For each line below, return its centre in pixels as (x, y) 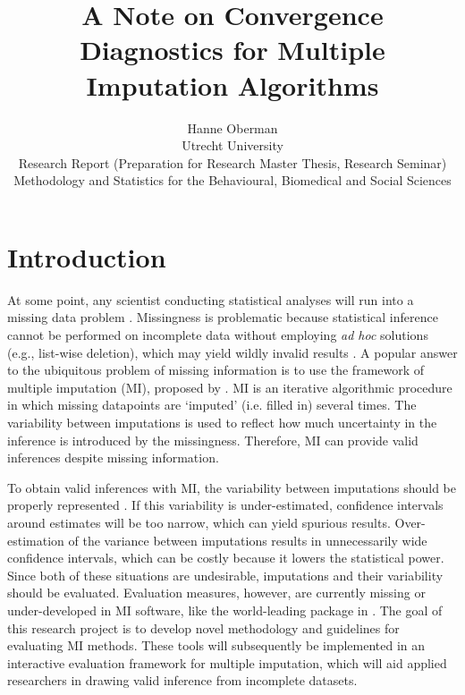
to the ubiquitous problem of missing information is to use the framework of (216, 370)
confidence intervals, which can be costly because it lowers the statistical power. (226, 558)
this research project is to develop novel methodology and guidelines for (203, 627)
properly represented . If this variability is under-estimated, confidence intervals (225, 505)
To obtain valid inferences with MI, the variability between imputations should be (232, 487)
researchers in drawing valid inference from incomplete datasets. (182, 680)
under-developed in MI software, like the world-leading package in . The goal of (225, 610)
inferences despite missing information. (113, 458)
